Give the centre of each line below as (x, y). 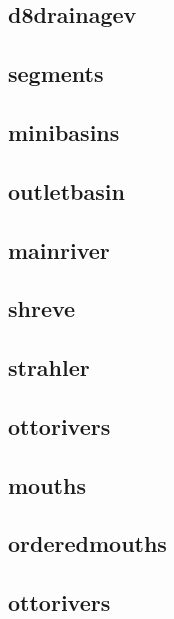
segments (56, 73)
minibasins (64, 131)
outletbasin (66, 190)
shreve (42, 308)
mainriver (59, 249)
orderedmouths (87, 543)
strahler (49, 367)
